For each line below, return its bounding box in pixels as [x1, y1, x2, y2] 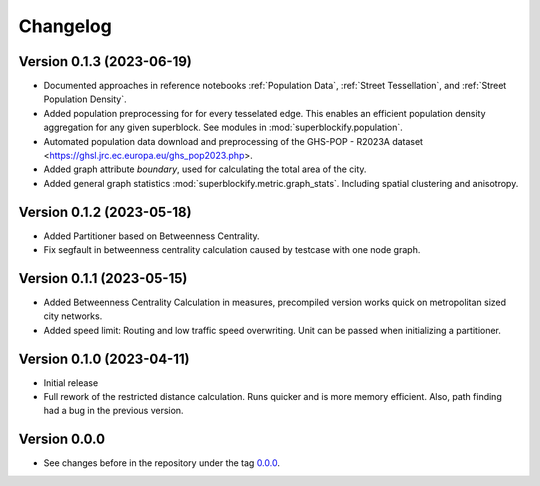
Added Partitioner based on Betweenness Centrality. [43, 230, 260, 242]
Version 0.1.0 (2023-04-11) [18, 350, 190, 367]
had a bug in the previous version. [43, 405, 184, 417]
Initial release [43, 376, 99, 389]
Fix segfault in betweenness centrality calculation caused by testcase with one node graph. [43, 244, 421, 256]
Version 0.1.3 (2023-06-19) [18, 53, 192, 70]
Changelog [18, 15, 112, 37]
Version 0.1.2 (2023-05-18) [18, 203, 192, 220]
